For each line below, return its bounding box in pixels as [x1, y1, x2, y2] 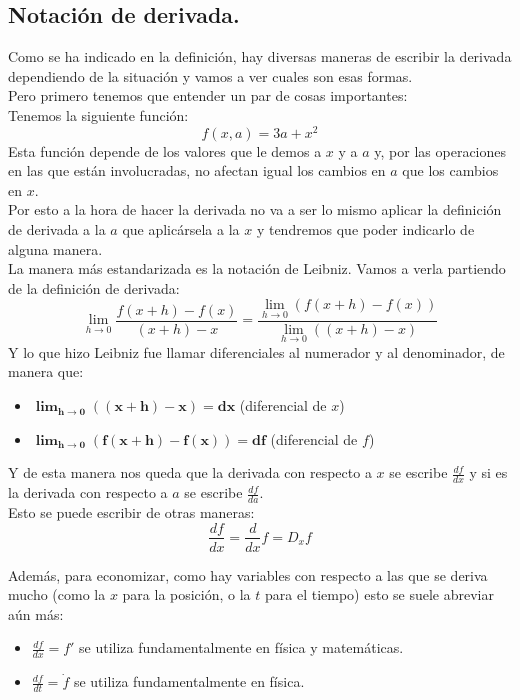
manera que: [8, 361, 84, 382]
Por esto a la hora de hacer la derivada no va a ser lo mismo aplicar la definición [8, 199, 502, 220]
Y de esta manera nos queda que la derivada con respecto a [8, 462, 372, 483]
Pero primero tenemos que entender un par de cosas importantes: [8, 85, 408, 106]
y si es [469, 462, 508, 483]
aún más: [8, 603, 64, 624]
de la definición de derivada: [8, 277, 180, 298]
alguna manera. [8, 238, 103, 259]
